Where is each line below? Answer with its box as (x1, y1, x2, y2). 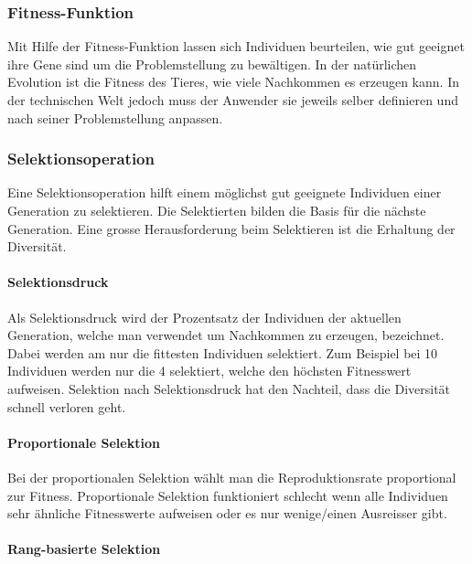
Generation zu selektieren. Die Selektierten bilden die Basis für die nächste (7, 201, 426, 219)
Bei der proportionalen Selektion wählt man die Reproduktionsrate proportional (7, 467, 456, 486)
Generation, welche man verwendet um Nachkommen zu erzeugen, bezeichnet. (7, 325, 445, 345)
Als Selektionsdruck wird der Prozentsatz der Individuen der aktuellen (7, 307, 402, 326)
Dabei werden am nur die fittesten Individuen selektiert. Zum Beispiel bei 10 (7, 343, 438, 362)
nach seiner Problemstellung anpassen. (7, 108, 223, 127)
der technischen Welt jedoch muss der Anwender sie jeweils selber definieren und (7, 90, 458, 109)
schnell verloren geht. (7, 397, 126, 416)
